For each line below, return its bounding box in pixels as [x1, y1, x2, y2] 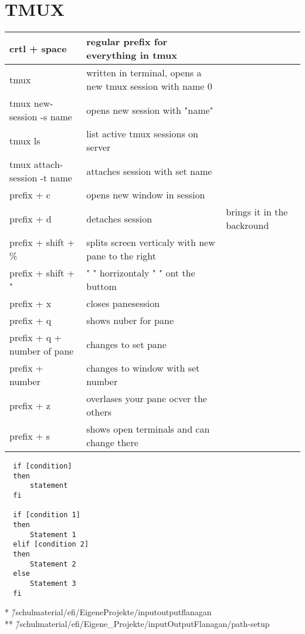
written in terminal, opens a [86, 66, 202, 80]
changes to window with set [86, 361, 200, 375]
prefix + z [9, 398, 50, 412]
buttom [86, 279, 117, 294]
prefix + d [9, 211, 52, 225]
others [86, 405, 112, 419]
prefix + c [9, 188, 50, 202]
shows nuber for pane [86, 313, 174, 328]
